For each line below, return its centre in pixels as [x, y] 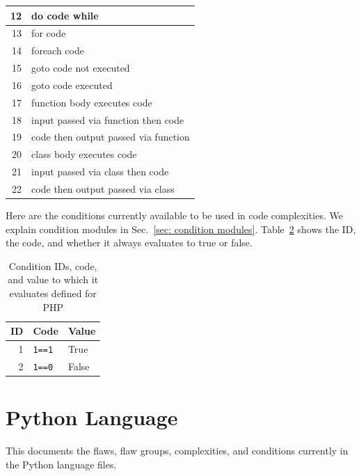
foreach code [58, 50]
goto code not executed [81, 68]
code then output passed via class [103, 188]
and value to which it [53, 279]
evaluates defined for [53, 293]
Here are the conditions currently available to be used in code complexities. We [174, 215]
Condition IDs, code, [53, 265]
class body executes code [84, 154]
